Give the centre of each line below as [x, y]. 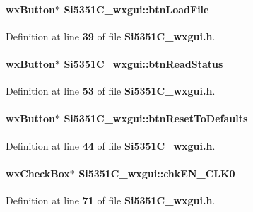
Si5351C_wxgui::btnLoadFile [136, 9]
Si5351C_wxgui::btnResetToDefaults [156, 118]
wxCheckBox [38, 173]
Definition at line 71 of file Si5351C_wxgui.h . [111, 200]
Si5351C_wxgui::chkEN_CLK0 [157, 173]
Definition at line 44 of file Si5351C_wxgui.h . [111, 145]
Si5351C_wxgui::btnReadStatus [143, 63]
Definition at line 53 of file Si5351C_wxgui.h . [111, 91]
